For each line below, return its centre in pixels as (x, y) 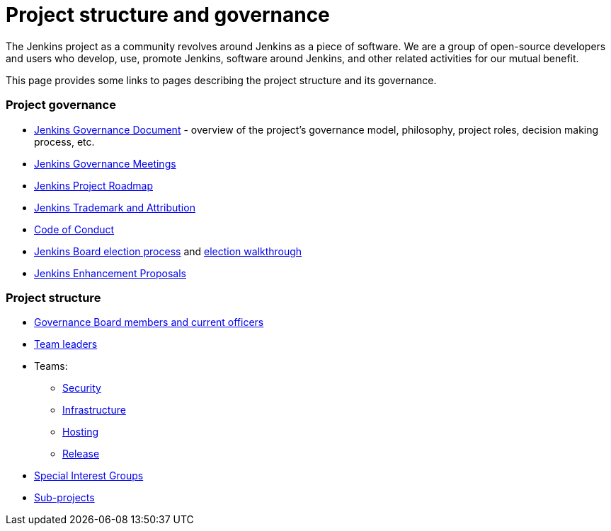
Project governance (61, 105)
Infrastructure (94, 410)
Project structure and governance (168, 15)
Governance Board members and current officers (149, 322)
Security (82, 388)
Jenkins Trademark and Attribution (115, 207)
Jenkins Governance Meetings (105, 163)
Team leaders (66, 344)
